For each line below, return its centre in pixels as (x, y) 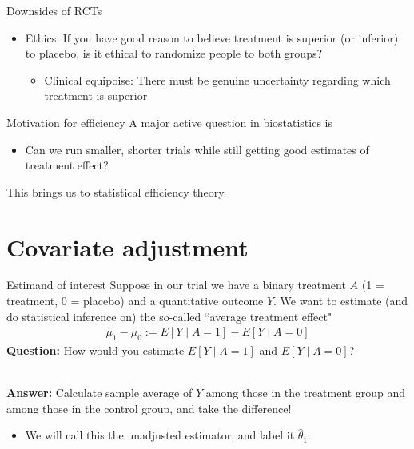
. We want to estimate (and (341, 301)
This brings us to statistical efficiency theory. (117, 191)
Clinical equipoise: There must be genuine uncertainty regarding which (217, 79)
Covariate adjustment (127, 246)
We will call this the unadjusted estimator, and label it (160, 435)
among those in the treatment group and (306, 393)
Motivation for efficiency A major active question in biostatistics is (170, 122)
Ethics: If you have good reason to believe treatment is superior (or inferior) (212, 37)
